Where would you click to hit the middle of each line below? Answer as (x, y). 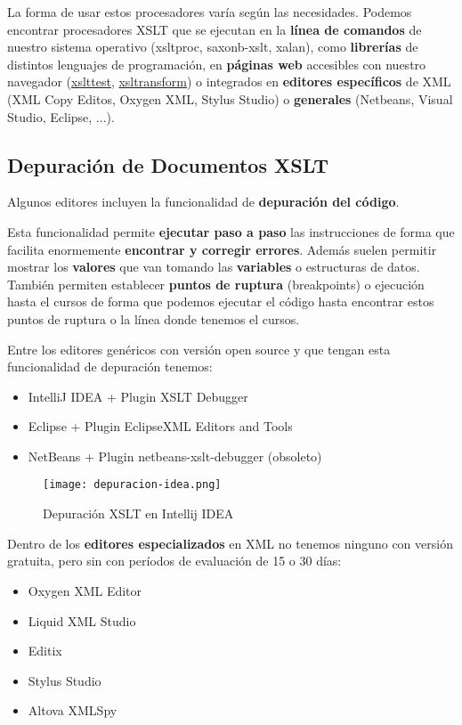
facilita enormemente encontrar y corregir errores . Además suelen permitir (222, 249)
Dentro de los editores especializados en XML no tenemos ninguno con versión (230, 543)
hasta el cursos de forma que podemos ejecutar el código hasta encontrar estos (221, 301)
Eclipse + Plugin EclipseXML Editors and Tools (160, 426)
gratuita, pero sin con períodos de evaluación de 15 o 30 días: (174, 561)
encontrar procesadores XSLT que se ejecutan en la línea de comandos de (215, 29)
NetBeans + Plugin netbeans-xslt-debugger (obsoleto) (175, 456)
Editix (45, 651)
